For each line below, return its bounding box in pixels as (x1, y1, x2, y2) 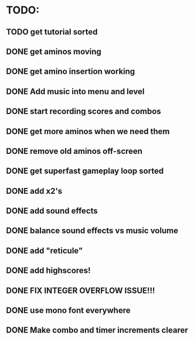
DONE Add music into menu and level (6, 86, 145, 97)
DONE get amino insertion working (6, 67, 135, 77)
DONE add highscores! (6, 266, 91, 276)
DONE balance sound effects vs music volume (6, 226, 179, 236)
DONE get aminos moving (6, 46, 101, 56)
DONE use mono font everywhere (6, 306, 131, 316)
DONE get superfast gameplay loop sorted (6, 166, 164, 176)
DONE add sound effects (6, 206, 98, 216)
